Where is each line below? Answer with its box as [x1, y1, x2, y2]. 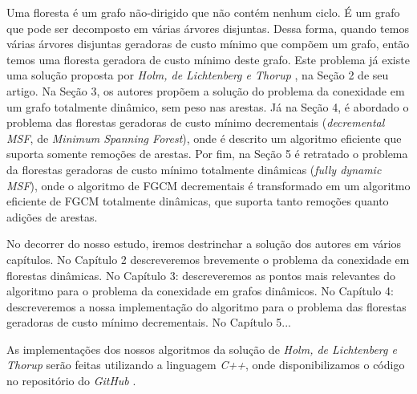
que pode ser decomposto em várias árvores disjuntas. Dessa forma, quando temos [6, 19, 409, 36]
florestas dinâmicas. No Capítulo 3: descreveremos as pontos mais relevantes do [6, 266, 395, 283]
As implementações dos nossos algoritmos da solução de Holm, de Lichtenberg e [6, 340, 397, 357]
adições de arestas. [6, 208, 98, 225]
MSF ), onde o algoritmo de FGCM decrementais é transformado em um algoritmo [6, 177, 411, 193]
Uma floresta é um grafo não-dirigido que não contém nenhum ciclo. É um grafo [6, 4, 400, 20]
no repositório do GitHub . [6, 372, 136, 389]
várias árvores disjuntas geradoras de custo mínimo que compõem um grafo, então [6, 35, 410, 52]
